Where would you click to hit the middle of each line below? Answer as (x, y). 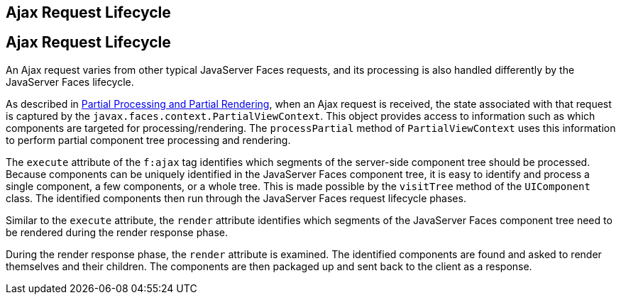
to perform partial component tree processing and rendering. (148, 140)
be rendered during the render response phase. (117, 232)
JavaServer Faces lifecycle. (70, 82)
